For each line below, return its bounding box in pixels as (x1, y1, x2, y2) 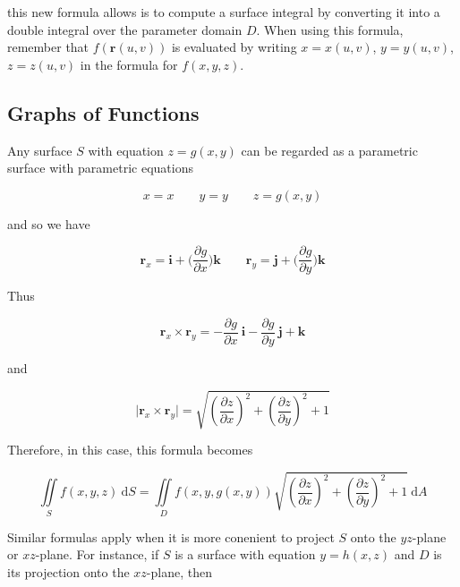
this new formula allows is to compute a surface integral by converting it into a (7, 3, 440, 21)
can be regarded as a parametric (241, 140, 418, 159)
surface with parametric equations (7, 158, 193, 177)
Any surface (7, 140, 72, 159)
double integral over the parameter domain (7, 20, 243, 38)
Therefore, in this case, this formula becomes (7, 440, 253, 459)
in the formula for (80, 55, 178, 73)
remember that (7, 38, 89, 56)
